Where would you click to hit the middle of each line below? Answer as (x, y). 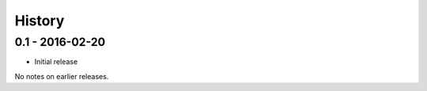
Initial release (56, 62)
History (40, 21)
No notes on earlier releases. (62, 76)
